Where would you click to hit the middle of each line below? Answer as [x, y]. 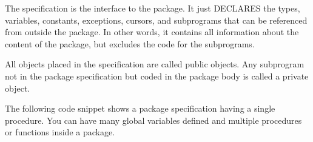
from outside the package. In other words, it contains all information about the [152, 32]
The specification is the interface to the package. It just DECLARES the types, [153, 8]
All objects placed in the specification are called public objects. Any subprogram [155, 64]
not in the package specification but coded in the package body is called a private [157, 76]
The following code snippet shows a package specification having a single [140, 108]
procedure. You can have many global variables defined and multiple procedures [153, 120]
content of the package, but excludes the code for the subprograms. [130, 43]
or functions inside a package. [60, 132]
